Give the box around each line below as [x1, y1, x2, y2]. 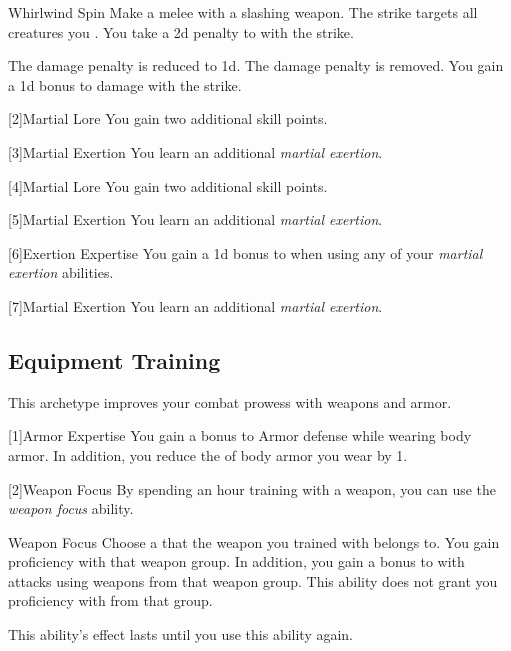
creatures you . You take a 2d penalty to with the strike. [8, 21, 354, 42]
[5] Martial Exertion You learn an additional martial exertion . [8, 209, 383, 230]
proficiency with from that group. [8, 590, 213, 611]
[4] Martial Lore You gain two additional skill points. [8, 175, 328, 196]
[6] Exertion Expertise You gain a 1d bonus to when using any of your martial [8, 242, 483, 263]
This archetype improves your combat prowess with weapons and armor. [8, 391, 452, 412]
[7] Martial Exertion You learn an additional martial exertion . [8, 295, 383, 316]
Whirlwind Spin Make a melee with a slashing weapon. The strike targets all [8, 2, 478, 22]
